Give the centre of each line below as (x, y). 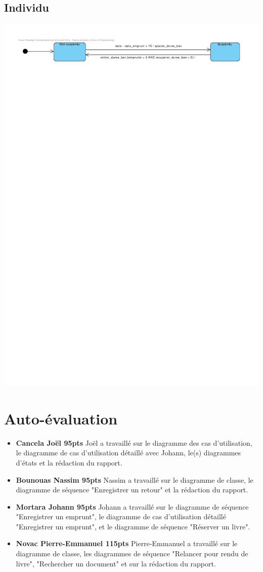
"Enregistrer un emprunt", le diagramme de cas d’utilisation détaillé (121, 516)
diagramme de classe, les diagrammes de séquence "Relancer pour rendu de (132, 553)
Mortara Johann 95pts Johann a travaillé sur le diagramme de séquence (132, 506)
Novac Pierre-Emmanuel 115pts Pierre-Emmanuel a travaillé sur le (127, 543)
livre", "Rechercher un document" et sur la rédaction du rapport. (116, 563)
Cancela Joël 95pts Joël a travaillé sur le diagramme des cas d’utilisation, (134, 442)
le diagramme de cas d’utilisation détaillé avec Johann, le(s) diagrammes (128, 453)
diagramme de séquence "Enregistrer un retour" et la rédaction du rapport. (132, 490)
